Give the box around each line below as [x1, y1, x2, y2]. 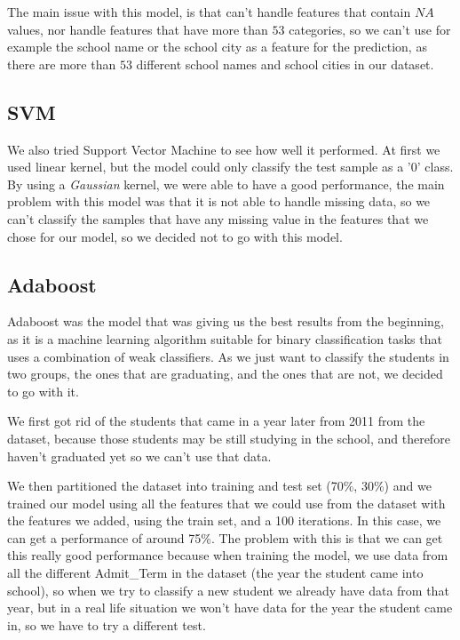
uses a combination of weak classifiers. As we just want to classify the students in [7, 347, 449, 365]
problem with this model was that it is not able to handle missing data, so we [7, 192, 431, 211]
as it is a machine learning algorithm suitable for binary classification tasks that [7, 329, 442, 348]
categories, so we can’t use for [289, 20, 451, 38]
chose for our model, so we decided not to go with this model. [7, 227, 343, 245]
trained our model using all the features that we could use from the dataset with [7, 493, 446, 512]
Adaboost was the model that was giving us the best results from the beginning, [7, 312, 444, 331]
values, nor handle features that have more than [7, 20, 268, 38]
